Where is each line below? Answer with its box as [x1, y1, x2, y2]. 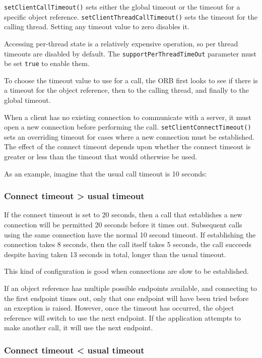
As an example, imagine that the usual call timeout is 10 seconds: [4, 168, 207, 178]
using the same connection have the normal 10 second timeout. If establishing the [4, 229, 256, 240]
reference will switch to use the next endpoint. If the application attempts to [4, 312, 241, 323]
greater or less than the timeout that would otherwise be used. [4, 151, 198, 162]
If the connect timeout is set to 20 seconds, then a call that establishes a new [4, 209, 242, 220]
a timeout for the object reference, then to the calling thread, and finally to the [4, 85, 249, 95]
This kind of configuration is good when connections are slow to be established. [4, 266, 249, 276]
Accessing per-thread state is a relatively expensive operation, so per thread [4, 38, 238, 48]
